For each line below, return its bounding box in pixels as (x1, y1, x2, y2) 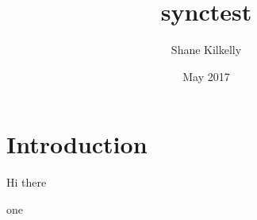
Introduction (6, 128, 148, 160)
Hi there (6, 174, 47, 191)
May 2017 (182, 68, 230, 84)
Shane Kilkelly (171, 41, 242, 58)
